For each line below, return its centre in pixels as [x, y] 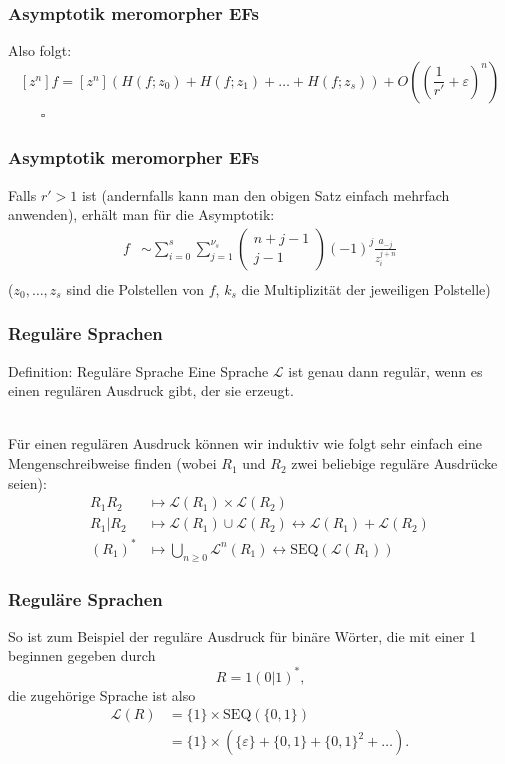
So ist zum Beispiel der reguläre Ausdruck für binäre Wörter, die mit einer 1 [242, 635]
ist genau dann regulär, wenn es [385, 370]
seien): [27, 482]
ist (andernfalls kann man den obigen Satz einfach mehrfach [265, 194]
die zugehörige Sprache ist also [102, 694]
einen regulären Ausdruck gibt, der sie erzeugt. [151, 390]
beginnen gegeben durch [82, 655]
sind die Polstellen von [135, 288]
